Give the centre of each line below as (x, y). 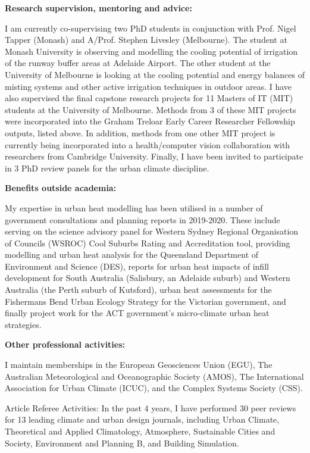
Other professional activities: (65, 344)
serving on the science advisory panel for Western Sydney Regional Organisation (152, 231)
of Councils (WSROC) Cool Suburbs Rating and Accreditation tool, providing (148, 243)
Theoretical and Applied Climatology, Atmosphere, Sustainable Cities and (140, 431)
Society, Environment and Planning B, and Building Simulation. (122, 443)
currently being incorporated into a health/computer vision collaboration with (148, 144)
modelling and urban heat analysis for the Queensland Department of (132, 254)
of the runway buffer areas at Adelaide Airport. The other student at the (138, 63)
